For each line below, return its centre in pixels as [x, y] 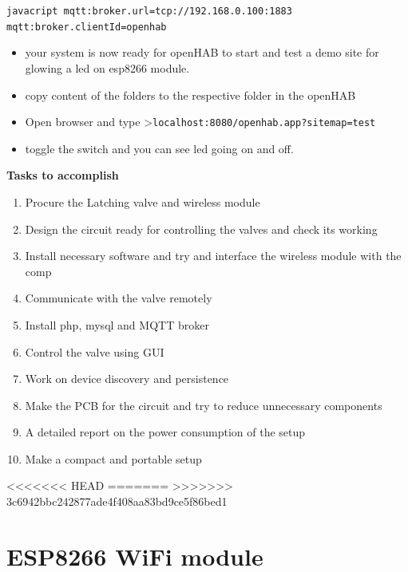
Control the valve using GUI [95, 351]
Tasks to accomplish [63, 175]
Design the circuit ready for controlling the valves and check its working [201, 229]
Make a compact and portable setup [113, 458]
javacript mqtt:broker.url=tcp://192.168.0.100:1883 [149, 11]
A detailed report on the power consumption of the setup [165, 432]
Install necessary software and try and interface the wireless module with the [213, 256]
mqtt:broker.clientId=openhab [87, 27]
